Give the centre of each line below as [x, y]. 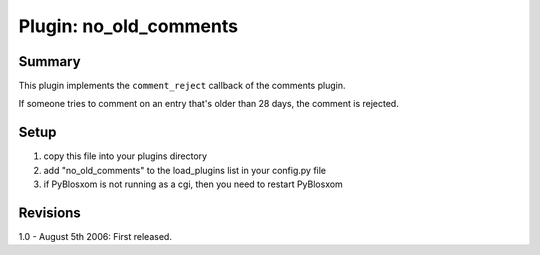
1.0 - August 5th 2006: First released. [95, 237]
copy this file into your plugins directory [125, 156]
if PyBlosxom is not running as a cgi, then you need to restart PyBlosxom [193, 184]
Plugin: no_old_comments [128, 26]
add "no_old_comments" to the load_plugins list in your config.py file [185, 170]
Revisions [50, 212]
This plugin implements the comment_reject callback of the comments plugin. [182, 86]
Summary [49, 61]
